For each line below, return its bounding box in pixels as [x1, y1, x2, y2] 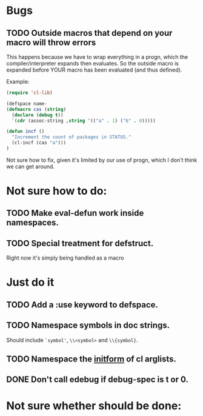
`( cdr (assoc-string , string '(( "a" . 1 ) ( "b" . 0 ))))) [12, 118, 156, 124]
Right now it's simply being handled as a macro [6, 254, 124, 261]
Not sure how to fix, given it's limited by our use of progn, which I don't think [6, 156, 198, 164]
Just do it [6, 275, 55, 289]
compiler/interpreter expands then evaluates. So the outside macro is [6, 60, 179, 67]
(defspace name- [6, 101, 47, 107]
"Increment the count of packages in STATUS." [12, 134, 131, 140]
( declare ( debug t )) [12, 112, 64, 118]
